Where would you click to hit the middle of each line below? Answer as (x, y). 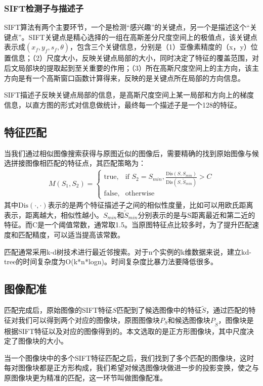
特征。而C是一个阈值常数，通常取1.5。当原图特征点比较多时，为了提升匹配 (128, 225)
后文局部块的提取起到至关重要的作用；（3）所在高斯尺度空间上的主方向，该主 (131, 68)
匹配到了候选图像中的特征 (159, 310)
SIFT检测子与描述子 (44, 8)
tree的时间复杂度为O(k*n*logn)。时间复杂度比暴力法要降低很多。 (111, 261)
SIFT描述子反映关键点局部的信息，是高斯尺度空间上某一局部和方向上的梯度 (129, 95)
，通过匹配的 (227, 310)
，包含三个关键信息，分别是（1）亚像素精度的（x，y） (160, 47)
